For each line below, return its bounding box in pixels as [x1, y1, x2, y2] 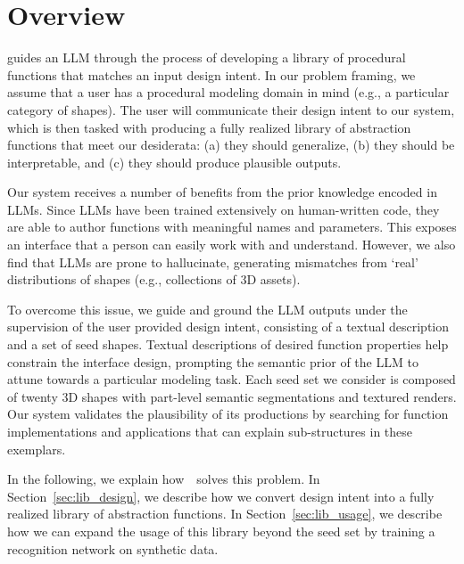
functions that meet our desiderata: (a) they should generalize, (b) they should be [7, 135, 455, 154]
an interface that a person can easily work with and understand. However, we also [7, 235, 456, 254]
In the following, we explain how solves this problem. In [7, 470, 320, 488]
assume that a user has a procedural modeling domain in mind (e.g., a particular [7, 83, 450, 102]
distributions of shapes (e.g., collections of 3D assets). [7, 270, 301, 289]
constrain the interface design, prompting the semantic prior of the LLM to [7, 352, 418, 371]
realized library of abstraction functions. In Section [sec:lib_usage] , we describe [7, 504, 443, 523]
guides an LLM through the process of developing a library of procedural [7, 48, 406, 67]
